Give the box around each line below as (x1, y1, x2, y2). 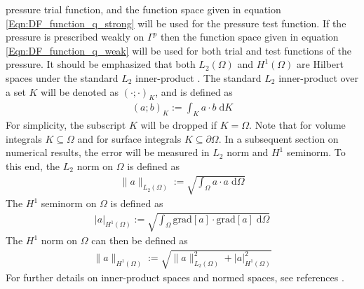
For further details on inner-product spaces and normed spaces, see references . (6, 270, 344, 285)
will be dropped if (140, 118, 217, 132)
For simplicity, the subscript (6, 118, 126, 132)
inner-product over (278, 70, 358, 85)
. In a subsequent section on (218, 131, 339, 146)
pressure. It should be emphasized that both (6, 57, 196, 71)
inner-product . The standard (135, 70, 262, 85)
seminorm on (41, 196, 97, 211)
